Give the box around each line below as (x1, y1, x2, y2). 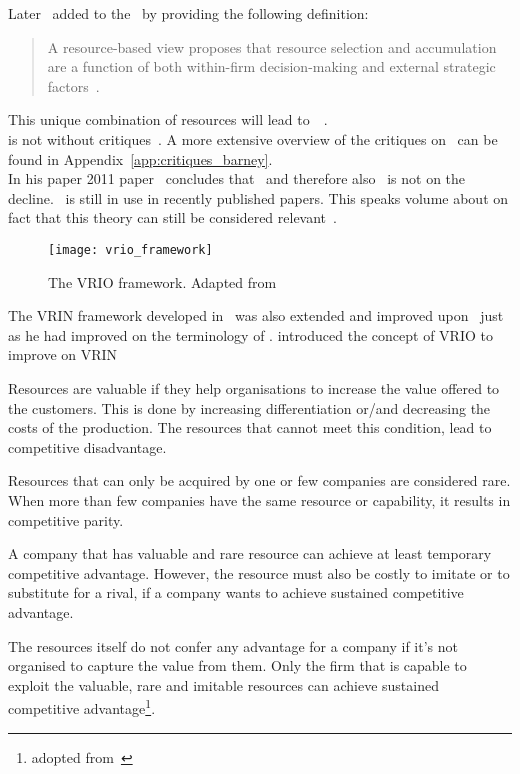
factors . (47, 75, 100, 96)
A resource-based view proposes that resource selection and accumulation (47, 36, 497, 57)
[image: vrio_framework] (48, 242, 213, 257)
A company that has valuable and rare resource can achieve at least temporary (8, 543, 492, 564)
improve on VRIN (8, 344, 118, 365)
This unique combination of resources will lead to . (8, 109, 328, 130)
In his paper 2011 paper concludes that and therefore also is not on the (8, 168, 466, 189)
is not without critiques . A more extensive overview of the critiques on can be (8, 128, 498, 149)
